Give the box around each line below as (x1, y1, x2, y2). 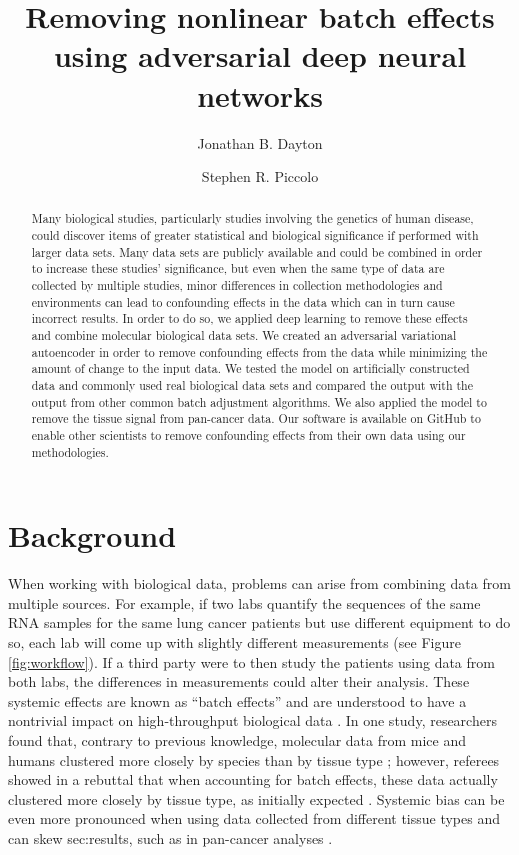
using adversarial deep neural (53, 35, 467, 76)
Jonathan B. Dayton (197, 132, 323, 153)
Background (8, 515, 177, 556)
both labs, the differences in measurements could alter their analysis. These (8, 671, 470, 692)
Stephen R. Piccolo (201, 166, 319, 187)
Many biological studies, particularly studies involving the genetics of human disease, (31, 210, 474, 227)
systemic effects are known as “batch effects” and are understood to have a (8, 690, 467, 711)
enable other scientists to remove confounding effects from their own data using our (31, 427, 466, 444)
